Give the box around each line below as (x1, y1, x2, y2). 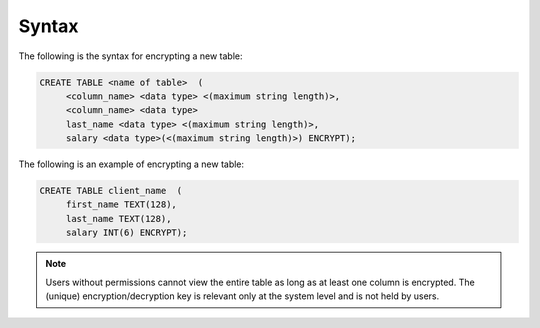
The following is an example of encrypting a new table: (18, 158, 245, 170)
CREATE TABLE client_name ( (39, 185, 183, 197)
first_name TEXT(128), (65, 199, 177, 210)
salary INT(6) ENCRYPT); (65, 227, 188, 239)
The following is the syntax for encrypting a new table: (18, 50, 243, 62)
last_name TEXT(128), (65, 213, 172, 224)
